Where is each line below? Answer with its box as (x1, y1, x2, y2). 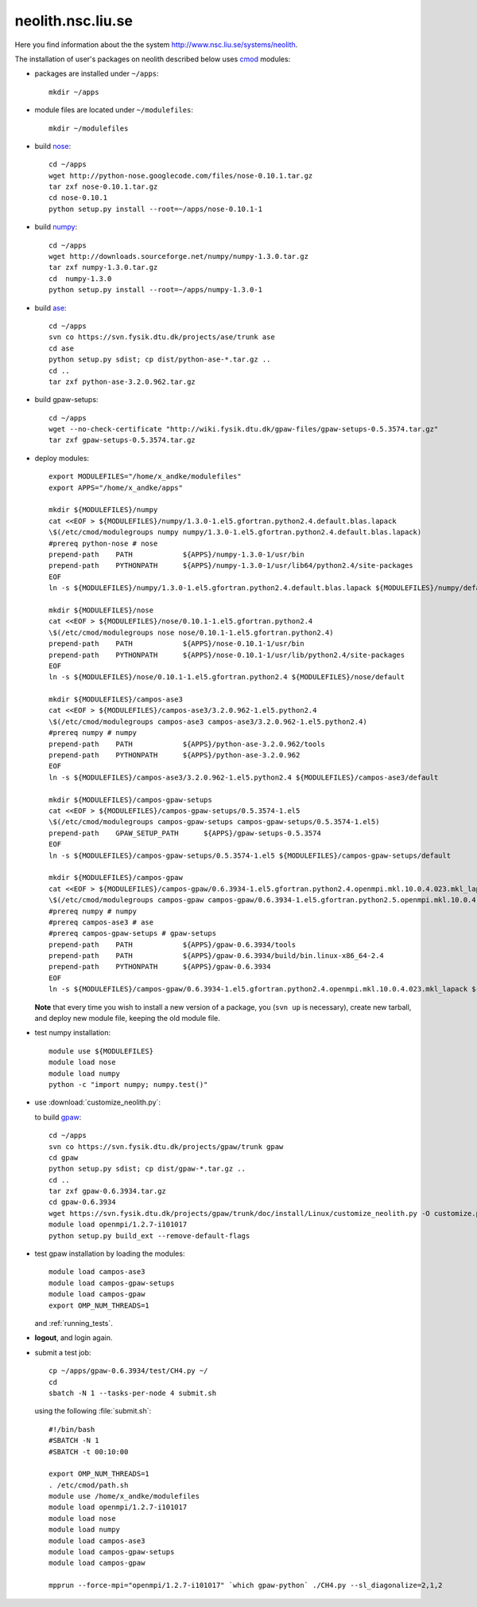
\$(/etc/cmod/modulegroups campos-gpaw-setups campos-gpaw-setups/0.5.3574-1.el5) (48, 817, 380, 827)
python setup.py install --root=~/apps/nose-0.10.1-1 (48, 204, 262, 213)
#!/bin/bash (48, 1425, 95, 1433)
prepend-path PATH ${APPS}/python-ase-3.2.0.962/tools (48, 739, 326, 749)
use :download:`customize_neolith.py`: (34, 1097, 161, 1107)
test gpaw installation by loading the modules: (34, 1249, 185, 1258)
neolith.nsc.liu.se (14, 12, 133, 29)
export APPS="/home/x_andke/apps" (48, 483, 183, 492)
